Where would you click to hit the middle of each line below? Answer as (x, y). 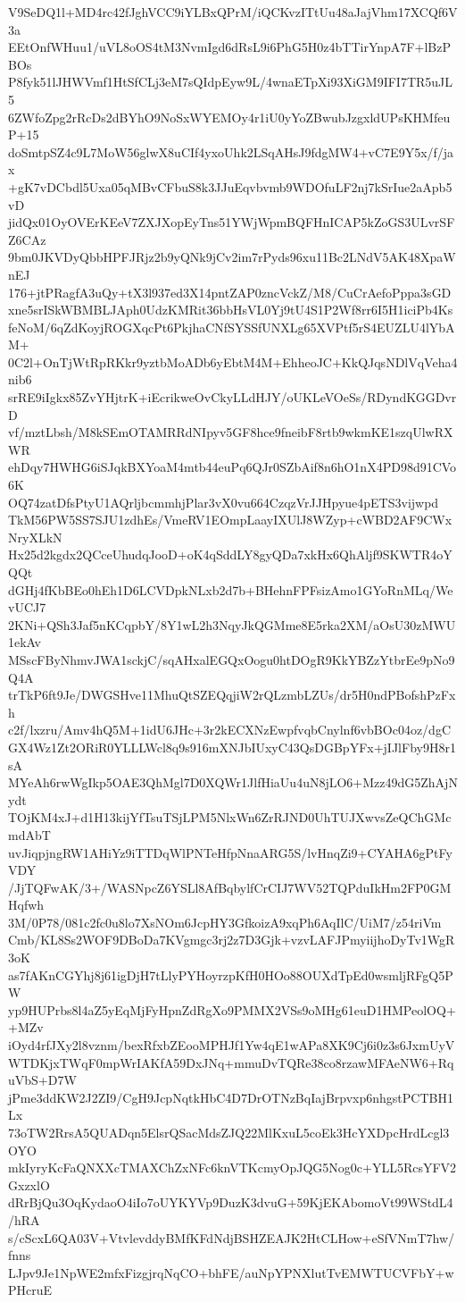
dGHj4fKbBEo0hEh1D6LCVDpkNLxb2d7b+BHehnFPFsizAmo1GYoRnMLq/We (231, 589)
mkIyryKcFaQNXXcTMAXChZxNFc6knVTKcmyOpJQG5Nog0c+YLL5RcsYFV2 (232, 1168)
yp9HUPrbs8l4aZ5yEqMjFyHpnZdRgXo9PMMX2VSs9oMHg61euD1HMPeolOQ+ (232, 1009)
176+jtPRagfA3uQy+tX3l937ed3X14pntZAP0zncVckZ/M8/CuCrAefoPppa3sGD (230, 292)
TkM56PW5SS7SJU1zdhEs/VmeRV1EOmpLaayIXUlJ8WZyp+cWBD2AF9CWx (230, 520)
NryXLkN (35, 537)
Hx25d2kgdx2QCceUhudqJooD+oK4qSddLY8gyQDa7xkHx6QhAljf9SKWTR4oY (230, 554)
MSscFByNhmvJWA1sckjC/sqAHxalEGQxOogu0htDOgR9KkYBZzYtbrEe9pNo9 (232, 659)
